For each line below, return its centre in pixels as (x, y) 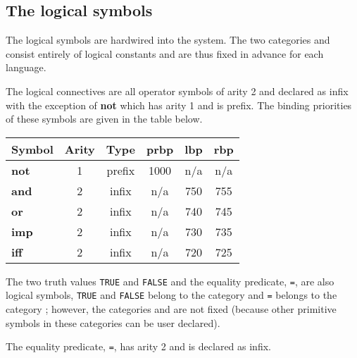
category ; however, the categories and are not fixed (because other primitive (171, 309)
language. (26, 67)
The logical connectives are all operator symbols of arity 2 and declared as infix (177, 91)
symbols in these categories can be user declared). (113, 322)
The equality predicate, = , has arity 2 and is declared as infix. (138, 346)
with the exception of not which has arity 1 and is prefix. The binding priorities (179, 105)
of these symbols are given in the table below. (104, 119)
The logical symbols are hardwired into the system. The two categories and (168, 40)
